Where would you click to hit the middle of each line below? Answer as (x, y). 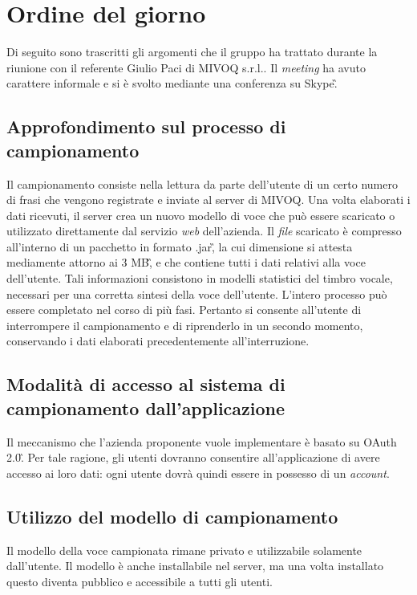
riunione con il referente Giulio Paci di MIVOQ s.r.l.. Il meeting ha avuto (186, 67)
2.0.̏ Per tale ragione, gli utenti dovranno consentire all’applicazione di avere (193, 457)
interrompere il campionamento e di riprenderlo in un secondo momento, (185, 325)
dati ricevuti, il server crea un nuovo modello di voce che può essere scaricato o (201, 215)
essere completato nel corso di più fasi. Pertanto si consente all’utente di (184, 310)
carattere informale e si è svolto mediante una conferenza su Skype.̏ (172, 83)
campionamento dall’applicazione (146, 408)
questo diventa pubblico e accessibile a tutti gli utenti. (140, 581)
